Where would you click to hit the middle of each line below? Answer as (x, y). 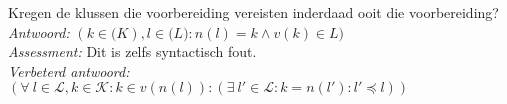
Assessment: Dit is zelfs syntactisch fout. (132, 51)
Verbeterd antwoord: (69, 70)
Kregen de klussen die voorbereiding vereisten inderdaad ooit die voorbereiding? (253, 12)
